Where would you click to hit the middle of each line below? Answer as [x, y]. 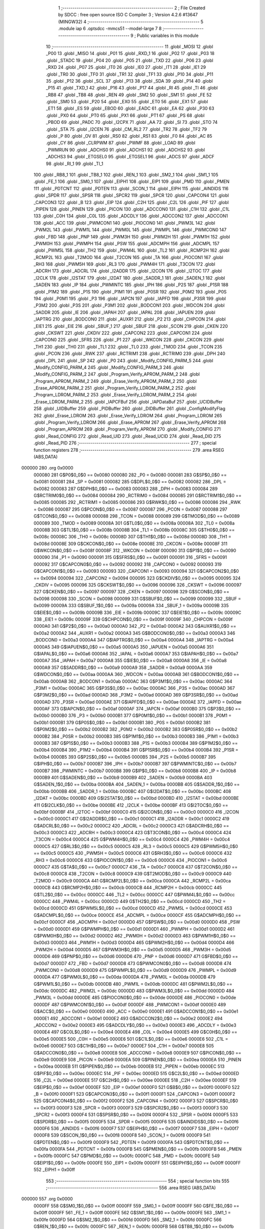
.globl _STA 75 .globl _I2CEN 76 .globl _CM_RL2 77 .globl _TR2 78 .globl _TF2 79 [126, 129]
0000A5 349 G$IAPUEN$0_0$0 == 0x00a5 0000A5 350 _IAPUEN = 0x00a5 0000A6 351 [124, 647]
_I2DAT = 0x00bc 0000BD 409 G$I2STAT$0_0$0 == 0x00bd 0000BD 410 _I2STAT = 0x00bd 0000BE [136, 798]
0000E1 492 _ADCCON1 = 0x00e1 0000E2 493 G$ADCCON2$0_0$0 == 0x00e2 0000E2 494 [128, 1018]
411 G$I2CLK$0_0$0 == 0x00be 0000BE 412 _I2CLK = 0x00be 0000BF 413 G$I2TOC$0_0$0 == [131, 805]
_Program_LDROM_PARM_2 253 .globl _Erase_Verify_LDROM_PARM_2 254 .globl [115, 395]
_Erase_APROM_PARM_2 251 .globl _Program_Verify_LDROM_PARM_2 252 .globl [115, 388]
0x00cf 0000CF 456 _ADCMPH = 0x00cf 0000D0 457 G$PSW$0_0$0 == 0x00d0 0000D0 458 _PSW [137, 922]
